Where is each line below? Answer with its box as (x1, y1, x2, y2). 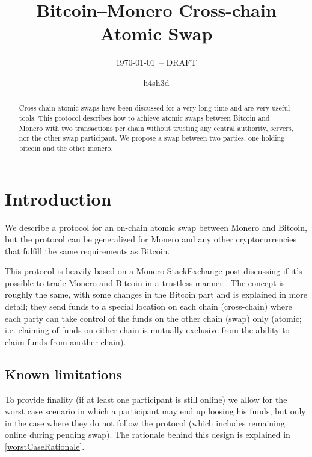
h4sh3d (143, 76, 170, 88)
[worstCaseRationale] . (5, 440, 85, 453)
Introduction (5, 186, 112, 210)
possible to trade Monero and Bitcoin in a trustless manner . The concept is (5, 276, 285, 289)
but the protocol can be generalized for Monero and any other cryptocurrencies (5, 233, 296, 245)
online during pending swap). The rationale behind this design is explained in (5, 428, 290, 441)
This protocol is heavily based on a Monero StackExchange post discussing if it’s (5, 265, 302, 277)
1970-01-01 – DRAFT (115, 56, 197, 69)
